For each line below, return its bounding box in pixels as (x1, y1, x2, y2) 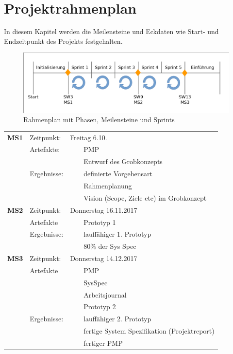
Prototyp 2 (83, 301, 116, 312)
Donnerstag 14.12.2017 (70, 253, 137, 263)
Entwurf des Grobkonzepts (83, 156, 163, 167)
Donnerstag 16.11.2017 (70, 205, 137, 215)
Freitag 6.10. (70, 132, 107, 142)
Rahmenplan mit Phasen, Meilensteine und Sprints (23, 114, 175, 125)
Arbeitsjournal (83, 289, 127, 299)
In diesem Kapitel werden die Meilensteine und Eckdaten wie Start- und (4, 26, 219, 37)
